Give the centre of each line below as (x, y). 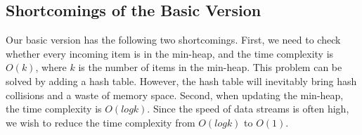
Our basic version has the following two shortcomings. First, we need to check (173, 40)
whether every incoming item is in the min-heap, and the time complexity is (170, 53)
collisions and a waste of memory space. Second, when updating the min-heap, (175, 95)
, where (51, 67)
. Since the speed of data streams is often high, (248, 109)
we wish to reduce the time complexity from (101, 122)
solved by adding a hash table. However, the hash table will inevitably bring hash (181, 81)
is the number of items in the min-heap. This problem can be (210, 67)
